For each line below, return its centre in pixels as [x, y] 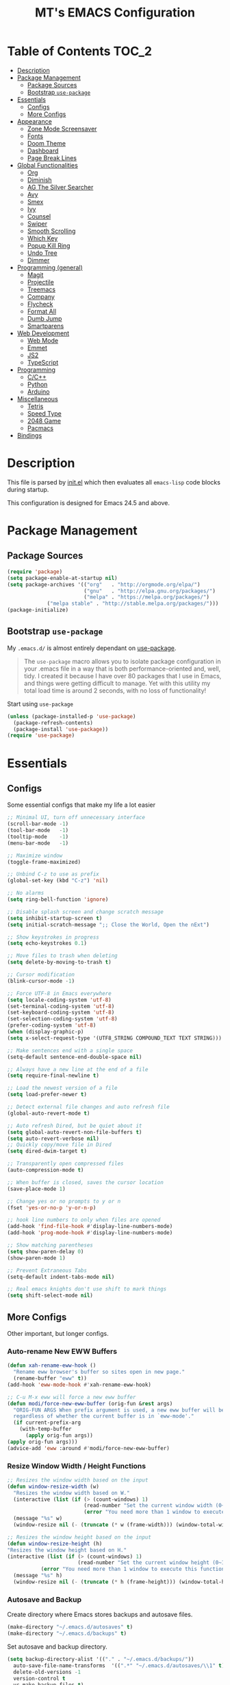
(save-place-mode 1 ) [37, 1189]
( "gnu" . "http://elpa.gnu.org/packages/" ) [149, 591]
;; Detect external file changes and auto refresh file [88, 1107]
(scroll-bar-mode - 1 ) [38, 824]
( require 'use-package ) [41, 736]
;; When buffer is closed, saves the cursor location [86, 1182]
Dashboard [43, 150]
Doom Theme [47, 143]
